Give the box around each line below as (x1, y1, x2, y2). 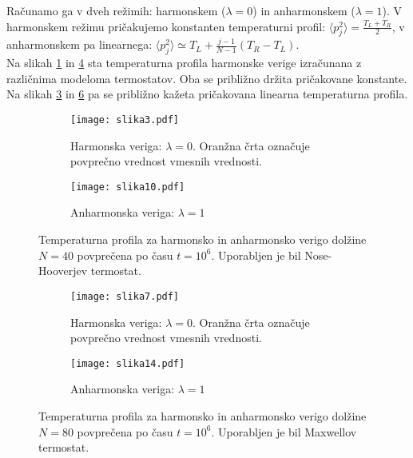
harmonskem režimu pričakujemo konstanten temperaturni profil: (6, 18, 326, 34)
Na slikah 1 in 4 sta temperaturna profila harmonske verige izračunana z (6, 54, 362, 71)
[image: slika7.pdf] (70, 290, 180, 302)
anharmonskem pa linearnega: (6, 36, 153, 53)
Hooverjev (38, 262, 88, 279)
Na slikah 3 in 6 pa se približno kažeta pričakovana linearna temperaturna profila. (6, 86, 408, 102)
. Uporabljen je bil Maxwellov (211, 423, 357, 440)
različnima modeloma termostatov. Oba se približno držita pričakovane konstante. (6, 70, 407, 86)
